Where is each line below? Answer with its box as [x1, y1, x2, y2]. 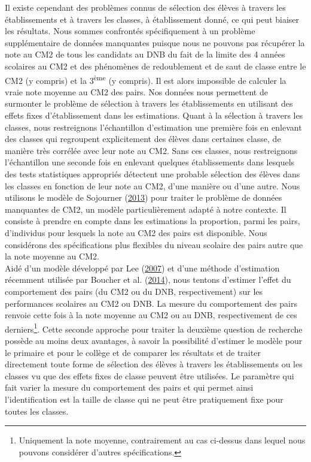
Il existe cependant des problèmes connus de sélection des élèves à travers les [5, 1, 286, 13]
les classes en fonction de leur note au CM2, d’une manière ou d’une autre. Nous [5, 179, 300, 192]
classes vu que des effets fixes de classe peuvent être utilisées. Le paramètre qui [5, 369, 294, 382]
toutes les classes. [5, 404, 69, 417]
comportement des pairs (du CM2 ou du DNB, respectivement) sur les [5, 285, 263, 297]
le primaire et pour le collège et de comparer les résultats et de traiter [5, 346, 261, 358]
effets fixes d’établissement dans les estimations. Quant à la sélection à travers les [5, 109, 303, 121]
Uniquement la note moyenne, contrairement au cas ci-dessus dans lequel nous [19, 434, 306, 446]
